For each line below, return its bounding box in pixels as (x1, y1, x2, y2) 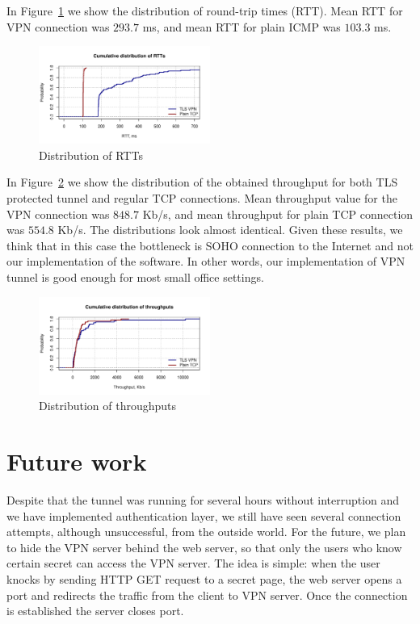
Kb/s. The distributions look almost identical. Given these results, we (57, 221, 403, 238)
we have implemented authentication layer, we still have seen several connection (6, 507, 401, 524)
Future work (6, 445, 147, 478)
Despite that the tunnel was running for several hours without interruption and (6, 492, 400, 509)
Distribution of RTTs (39, 146, 143, 163)
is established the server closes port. (6, 602, 184, 619)
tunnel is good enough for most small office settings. (6, 269, 264, 286)
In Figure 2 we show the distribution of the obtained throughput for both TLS (6, 174, 398, 191)
